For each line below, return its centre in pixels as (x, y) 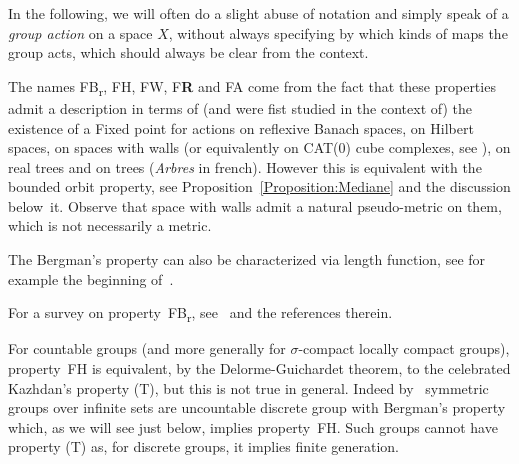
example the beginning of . (91, 278)
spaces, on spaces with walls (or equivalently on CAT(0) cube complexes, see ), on (259, 147)
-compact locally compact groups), (404, 348)
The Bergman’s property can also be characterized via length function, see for (247, 259)
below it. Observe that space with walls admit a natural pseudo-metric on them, (255, 205)
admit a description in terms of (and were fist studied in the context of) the (240, 107)
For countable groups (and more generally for (147, 348)
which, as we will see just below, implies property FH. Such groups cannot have (253, 426)
